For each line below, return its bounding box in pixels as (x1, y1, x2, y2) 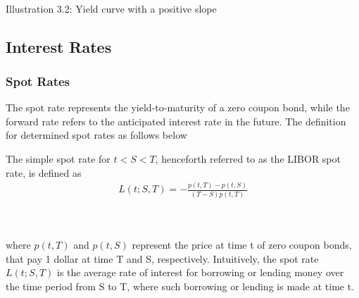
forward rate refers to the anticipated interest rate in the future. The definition (6, 113, 346, 128)
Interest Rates (6, 35, 112, 57)
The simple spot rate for (6, 151, 111, 166)
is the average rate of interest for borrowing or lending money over (56, 265, 344, 280)
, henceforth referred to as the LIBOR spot (155, 151, 341, 166)
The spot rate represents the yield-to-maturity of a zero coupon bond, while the (6, 100, 350, 115)
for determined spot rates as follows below (6, 128, 187, 142)
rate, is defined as (6, 165, 82, 180)
